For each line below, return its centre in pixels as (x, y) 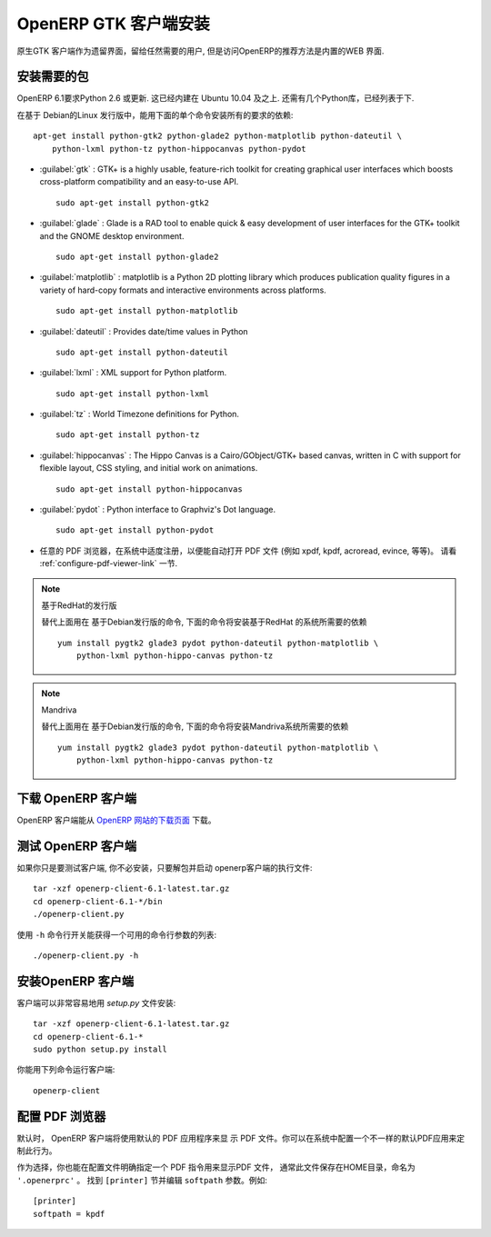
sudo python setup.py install (100, 1049)
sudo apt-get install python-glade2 (137, 256)
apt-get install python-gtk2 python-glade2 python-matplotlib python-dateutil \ (218, 136)
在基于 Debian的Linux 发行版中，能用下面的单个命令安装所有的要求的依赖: (155, 115)
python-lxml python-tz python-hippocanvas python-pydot (179, 149)
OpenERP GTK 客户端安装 (114, 24)
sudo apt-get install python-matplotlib (147, 311)
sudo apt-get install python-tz (128, 435)
